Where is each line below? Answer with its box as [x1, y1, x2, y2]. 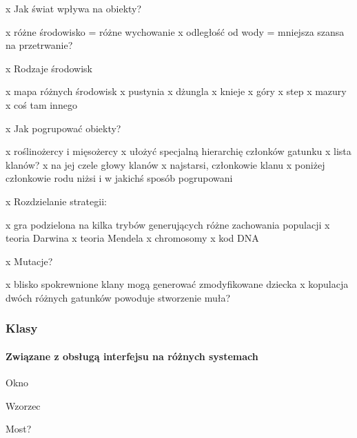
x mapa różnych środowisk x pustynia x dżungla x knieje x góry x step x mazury [6, 84, 347, 98]
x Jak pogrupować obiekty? [6, 121, 121, 135]
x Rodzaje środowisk [6, 61, 92, 75]
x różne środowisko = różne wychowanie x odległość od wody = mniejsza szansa [6, 24, 345, 39]
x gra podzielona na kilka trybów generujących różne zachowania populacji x [6, 217, 330, 231]
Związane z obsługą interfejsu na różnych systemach [6, 348, 258, 363]
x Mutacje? [6, 253, 53, 268]
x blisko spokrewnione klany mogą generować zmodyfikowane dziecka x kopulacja [6, 277, 349, 291]
